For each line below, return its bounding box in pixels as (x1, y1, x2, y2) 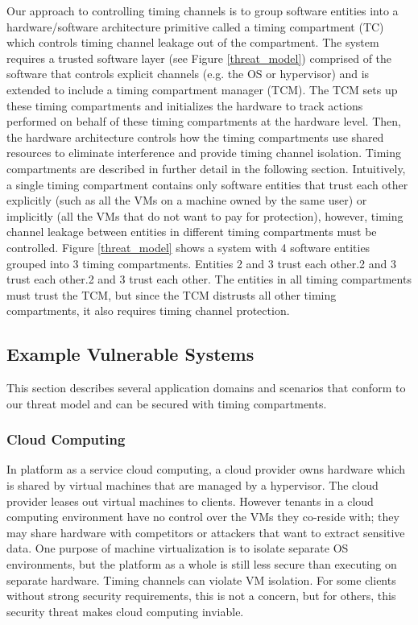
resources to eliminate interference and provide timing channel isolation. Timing (6, 144, 402, 161)
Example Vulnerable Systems (6, 341, 255, 366)
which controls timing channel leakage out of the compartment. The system (6, 34, 379, 51)
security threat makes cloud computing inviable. (6, 602, 244, 619)
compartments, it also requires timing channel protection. (6, 302, 290, 319)
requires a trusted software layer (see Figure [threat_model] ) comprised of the (6, 49, 392, 66)
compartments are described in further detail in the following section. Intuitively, (6, 159, 406, 176)
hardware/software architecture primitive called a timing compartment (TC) (6, 18, 384, 35)
